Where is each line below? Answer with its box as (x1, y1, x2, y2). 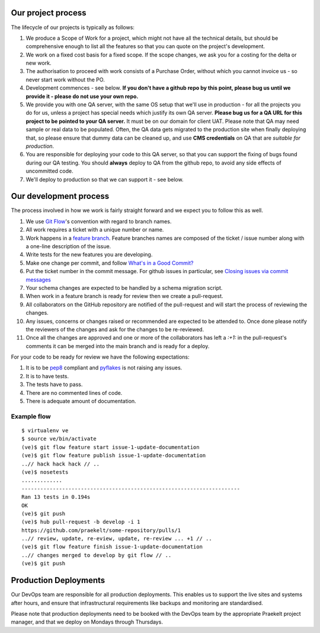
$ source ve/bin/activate (21, 435, 97, 442)
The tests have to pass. (25, 381, 83, 388)
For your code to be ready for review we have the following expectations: (11, 353, 190, 360)
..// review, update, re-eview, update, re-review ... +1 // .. (21, 535, 213, 542)
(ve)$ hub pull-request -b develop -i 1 (21, 518, 140, 526)
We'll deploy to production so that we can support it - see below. (25, 176, 184, 183)
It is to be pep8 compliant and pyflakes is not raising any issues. (25, 364, 183, 371)
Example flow (11, 412, 51, 420)
